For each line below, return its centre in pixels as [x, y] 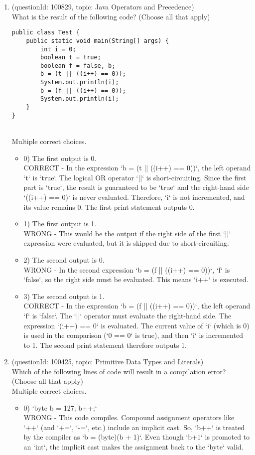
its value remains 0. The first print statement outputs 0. [109, 207]
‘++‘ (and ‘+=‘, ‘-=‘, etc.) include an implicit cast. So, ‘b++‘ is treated [134, 427]
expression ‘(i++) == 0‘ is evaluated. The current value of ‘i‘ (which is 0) [136, 325]
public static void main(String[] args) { [97, 41]
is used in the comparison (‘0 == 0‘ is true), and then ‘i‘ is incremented [133, 335]
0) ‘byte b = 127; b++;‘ [60, 407]
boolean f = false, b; [78, 66]
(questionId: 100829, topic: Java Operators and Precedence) [103, 6]
